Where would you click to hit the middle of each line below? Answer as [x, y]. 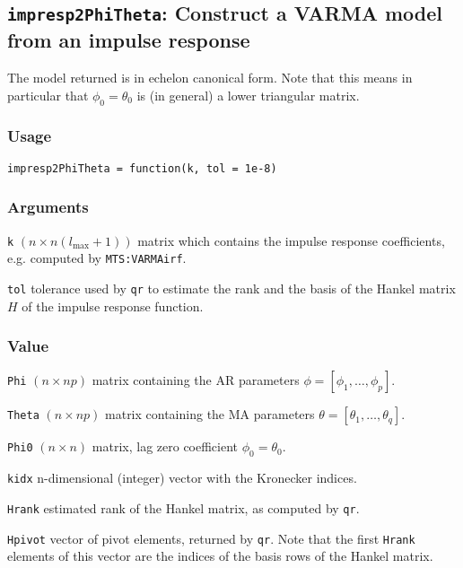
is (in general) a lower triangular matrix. [248, 95]
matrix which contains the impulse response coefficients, [291, 240]
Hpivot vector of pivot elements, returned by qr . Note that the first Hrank [211, 538]
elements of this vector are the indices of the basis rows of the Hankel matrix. [220, 556]
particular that [48, 95]
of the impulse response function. [113, 306]
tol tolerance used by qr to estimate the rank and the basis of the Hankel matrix [231, 288]
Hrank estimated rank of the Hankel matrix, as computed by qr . [183, 507]
